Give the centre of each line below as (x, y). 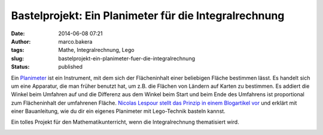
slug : (17, 58)
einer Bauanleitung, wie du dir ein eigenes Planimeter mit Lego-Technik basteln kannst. (118, 111)
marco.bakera (75, 41)
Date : (18, 33)
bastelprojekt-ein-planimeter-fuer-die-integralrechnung (127, 58)
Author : (21, 41)
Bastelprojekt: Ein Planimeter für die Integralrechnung (148, 16)
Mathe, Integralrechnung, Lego (96, 50)
